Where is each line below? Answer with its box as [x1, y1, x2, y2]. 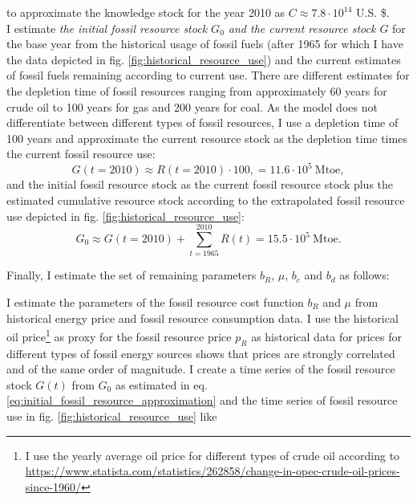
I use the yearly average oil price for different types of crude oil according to [25, 446, 400, 463]
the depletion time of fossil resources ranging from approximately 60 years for [6, 82, 387, 99]
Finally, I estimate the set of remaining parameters [6, 267, 257, 283]
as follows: [339, 267, 390, 283]
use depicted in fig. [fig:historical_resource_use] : [6, 207, 245, 224]
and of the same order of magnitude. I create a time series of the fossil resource [6, 360, 395, 377]
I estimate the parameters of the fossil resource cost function [6, 293, 304, 310]
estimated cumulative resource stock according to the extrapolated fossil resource [6, 192, 405, 209]
